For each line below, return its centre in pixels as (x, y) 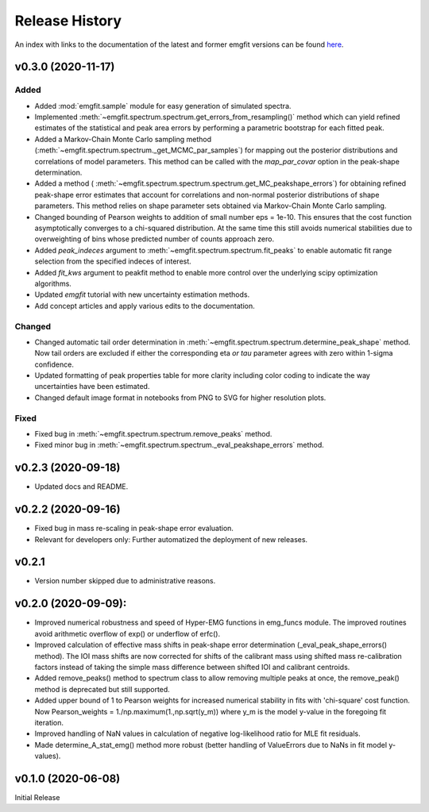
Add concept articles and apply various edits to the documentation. (145, 306)
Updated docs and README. (81, 487)
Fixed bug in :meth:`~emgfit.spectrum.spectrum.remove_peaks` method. (153, 433)
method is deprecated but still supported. (102, 689)
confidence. (54, 364)
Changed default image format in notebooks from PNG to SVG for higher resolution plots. (180, 398)
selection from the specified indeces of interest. (113, 261)
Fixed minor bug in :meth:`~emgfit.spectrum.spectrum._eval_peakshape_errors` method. (180, 445)
